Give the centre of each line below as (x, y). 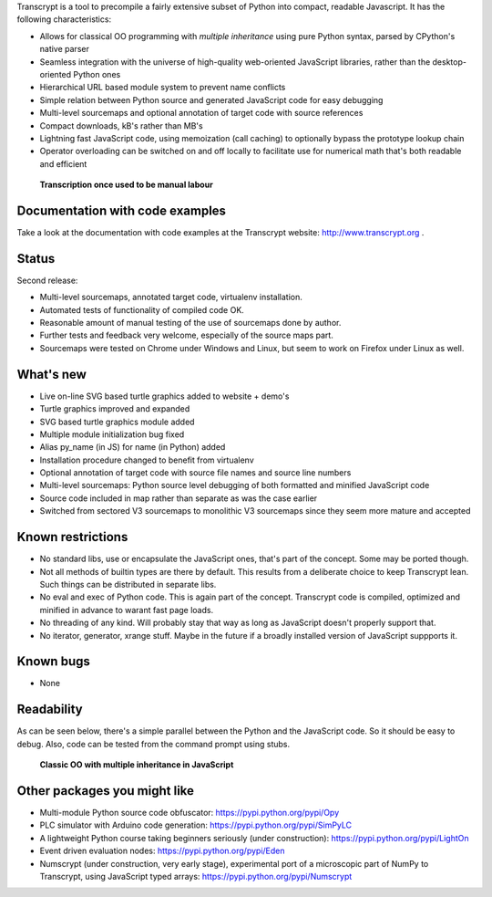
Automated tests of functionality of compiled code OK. (142, 309)
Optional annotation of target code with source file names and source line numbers (195, 473)
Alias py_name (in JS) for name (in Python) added (133, 447)
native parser (65, 49)
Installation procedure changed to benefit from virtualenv (147, 460)
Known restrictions (72, 537)
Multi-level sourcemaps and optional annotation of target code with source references (201, 113)
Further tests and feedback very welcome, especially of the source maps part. (187, 335)
